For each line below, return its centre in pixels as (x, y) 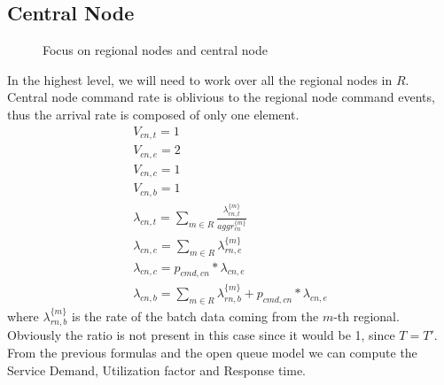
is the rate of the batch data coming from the (195, 316)
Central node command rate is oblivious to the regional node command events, (221, 97)
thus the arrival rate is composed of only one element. (153, 114)
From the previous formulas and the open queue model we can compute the (212, 352)
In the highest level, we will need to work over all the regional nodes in (200, 79)
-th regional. (366, 316)
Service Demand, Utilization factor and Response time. (157, 370)
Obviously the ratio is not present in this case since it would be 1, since (201, 335)
